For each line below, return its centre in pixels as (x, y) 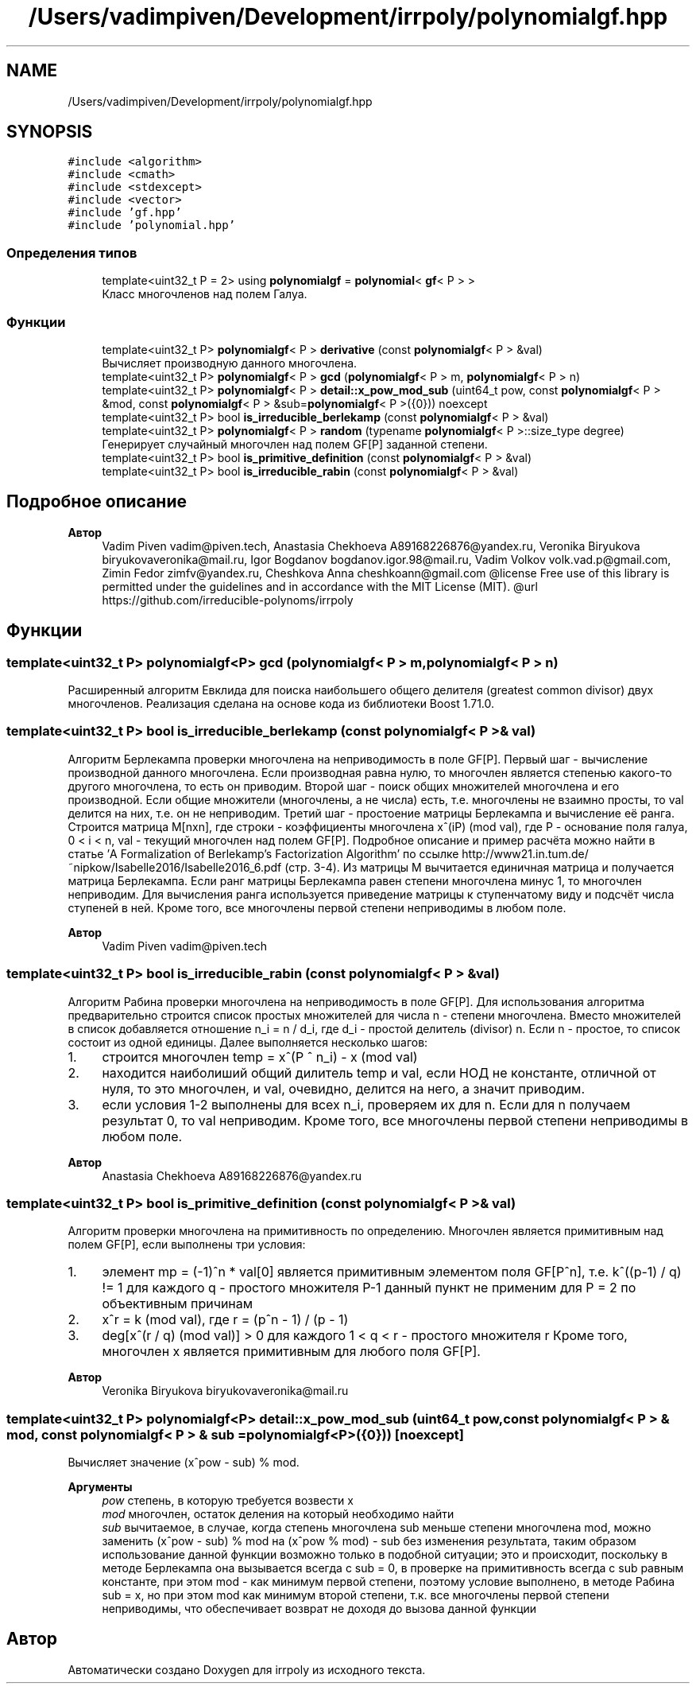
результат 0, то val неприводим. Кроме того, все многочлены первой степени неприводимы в (395, 1120)
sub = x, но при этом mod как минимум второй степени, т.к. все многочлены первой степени (356, 1595)
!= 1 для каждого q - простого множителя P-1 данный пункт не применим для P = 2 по (369, 1288)
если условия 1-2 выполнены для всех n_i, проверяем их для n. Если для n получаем (366, 1104)
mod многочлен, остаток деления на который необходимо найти (278, 1514)
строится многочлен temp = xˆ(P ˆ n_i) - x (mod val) (260, 1057)
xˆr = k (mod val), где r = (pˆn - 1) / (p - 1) (225, 1320)
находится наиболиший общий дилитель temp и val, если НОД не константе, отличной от (379, 1072)
